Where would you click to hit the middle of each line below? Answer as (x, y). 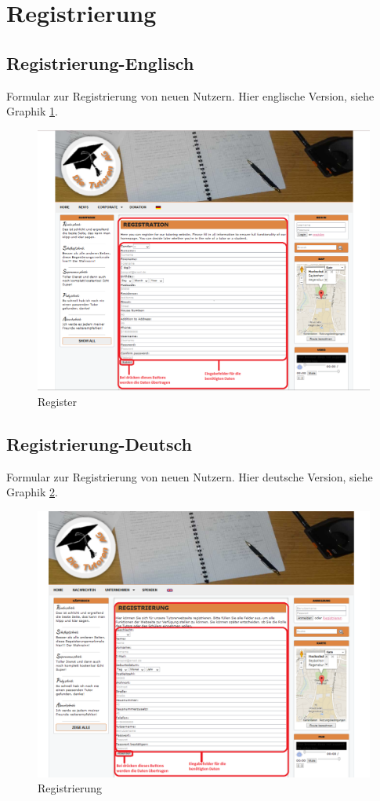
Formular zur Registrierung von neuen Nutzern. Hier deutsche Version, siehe (190, 476)
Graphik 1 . (32, 111)
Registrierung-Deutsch (99, 444)
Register (58, 402)
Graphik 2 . (32, 492)
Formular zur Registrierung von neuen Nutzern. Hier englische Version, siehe (190, 95)
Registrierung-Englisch (100, 62)
